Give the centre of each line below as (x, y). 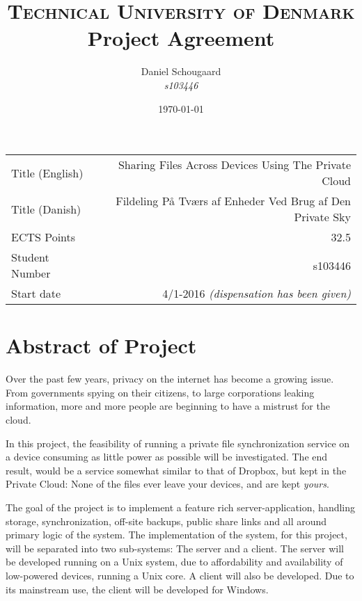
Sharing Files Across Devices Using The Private (234, 165)
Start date (36, 294)
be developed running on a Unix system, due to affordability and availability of (174, 562)
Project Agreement (181, 38)
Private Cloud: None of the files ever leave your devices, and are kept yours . (167, 484)
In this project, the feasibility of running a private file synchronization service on (178, 443)
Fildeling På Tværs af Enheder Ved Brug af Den (233, 201)
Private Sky (322, 217)
